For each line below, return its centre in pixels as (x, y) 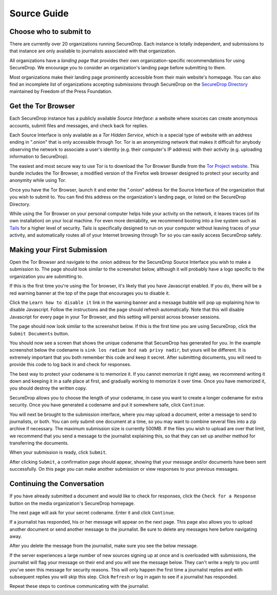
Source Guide (39, 13)
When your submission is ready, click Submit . (58, 452)
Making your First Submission (58, 250)
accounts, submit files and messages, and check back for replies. (79, 125)
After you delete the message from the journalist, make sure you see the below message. (104, 546)
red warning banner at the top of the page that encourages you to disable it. (90, 293)
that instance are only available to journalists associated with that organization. (93, 51)
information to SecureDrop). (39, 157)
